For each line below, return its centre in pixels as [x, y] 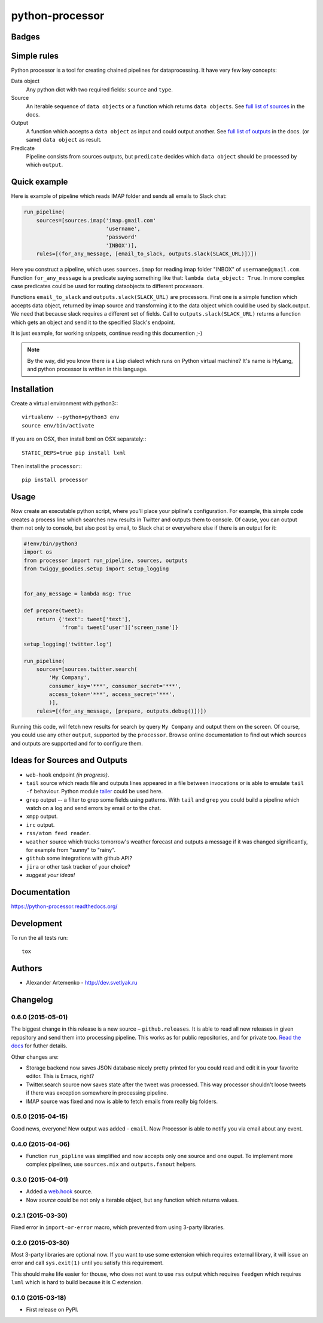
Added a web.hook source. [59, 1191]
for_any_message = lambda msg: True [77, 594]
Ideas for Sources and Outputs [69, 760]
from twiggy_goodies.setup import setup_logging [96, 569]
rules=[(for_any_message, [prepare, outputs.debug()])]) [121, 711]
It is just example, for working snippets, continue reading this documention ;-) [107, 333]
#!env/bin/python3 [51, 544]
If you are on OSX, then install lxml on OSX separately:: [79, 439]
